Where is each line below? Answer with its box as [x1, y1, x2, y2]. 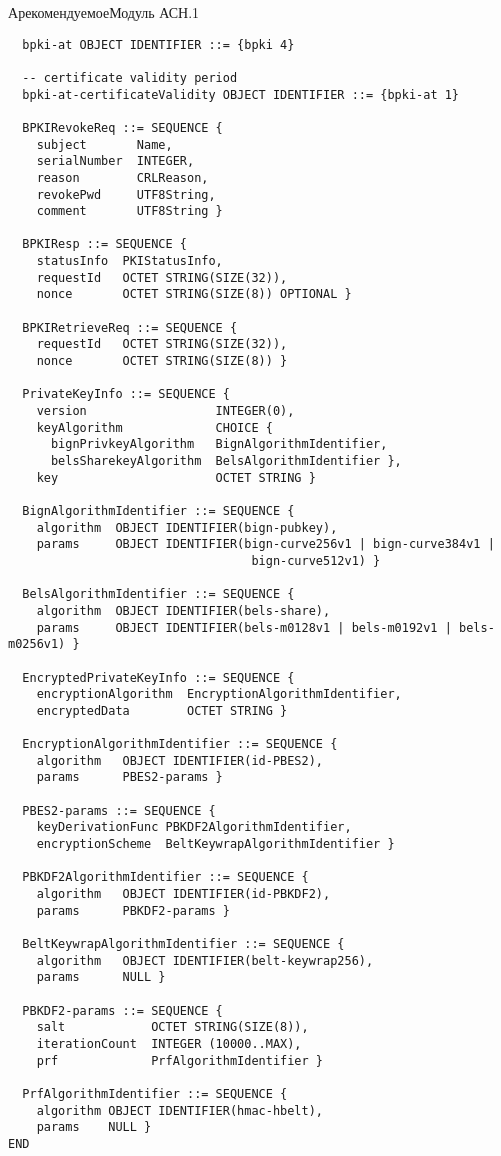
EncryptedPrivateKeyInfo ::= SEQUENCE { [22, 670, 295, 685]
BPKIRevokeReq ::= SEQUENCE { [22, 120, 223, 135]
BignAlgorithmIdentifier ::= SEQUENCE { [22, 503, 295, 518]
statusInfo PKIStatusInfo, [36, 254, 223, 269]
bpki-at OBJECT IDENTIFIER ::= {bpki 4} [22, 37, 295, 52]
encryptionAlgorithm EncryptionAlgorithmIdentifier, [36, 687, 402, 702]
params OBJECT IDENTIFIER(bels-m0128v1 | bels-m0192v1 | [36, 620, 452, 635]
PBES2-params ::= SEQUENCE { [22, 803, 216, 818]
